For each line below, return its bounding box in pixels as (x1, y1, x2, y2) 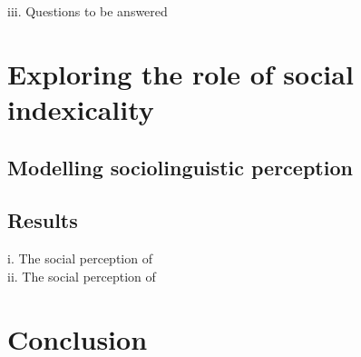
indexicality (7, 90, 154, 127)
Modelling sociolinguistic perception (7, 153, 353, 181)
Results (7, 206, 78, 234)
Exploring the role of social (7, 55, 354, 92)
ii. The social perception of (7, 266, 156, 285)
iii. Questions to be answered (7, 2, 168, 20)
